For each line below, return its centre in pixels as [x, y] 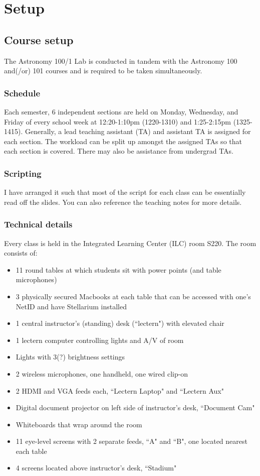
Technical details [38, 224]
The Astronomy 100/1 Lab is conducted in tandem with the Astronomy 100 [121, 61]
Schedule [22, 93]
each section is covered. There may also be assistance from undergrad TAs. [119, 151]
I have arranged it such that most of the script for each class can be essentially [125, 192]
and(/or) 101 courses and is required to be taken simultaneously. [103, 71]
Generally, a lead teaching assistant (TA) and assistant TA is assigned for [138, 131]
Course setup [39, 39]
